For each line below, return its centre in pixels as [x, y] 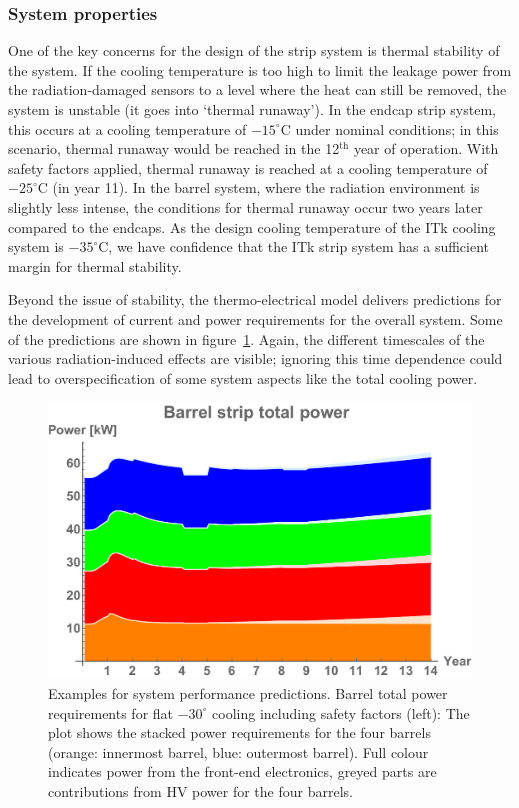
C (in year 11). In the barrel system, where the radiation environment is [258, 187]
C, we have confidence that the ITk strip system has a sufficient [294, 246]
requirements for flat [111, 712]
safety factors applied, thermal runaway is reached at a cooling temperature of [248, 167]
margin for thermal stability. [95, 265]
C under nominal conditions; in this [389, 128]
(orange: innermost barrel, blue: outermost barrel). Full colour [238, 751]
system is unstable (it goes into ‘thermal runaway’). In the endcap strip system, [252, 109]
